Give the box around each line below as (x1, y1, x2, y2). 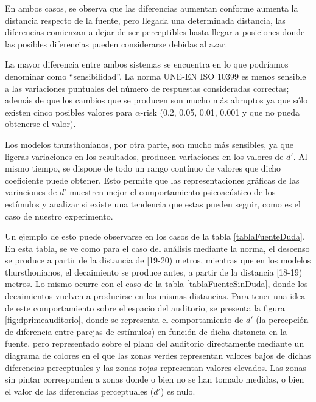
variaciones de (5, 185, 57, 198)
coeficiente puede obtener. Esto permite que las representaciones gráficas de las (5, 173, 300, 186)
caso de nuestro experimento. (5, 209, 113, 222)
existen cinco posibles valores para (5, 105, 133, 118)
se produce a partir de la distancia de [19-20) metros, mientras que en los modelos (5, 254, 311, 266)
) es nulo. (160, 384, 195, 397)
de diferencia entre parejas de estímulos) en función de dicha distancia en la (5, 325, 287, 338)
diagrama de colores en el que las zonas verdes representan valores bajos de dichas (5, 349, 311, 362)
